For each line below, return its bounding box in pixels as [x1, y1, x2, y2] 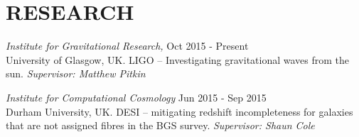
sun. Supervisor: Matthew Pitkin [6, 66, 146, 81]
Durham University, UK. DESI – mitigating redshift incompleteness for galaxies [6, 104, 353, 119]
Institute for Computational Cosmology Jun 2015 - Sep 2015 [6, 89, 267, 104]
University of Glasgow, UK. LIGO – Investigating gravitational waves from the [6, 52, 350, 67]
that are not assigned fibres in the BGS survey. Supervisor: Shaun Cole [6, 118, 315, 133]
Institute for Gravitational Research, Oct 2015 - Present [6, 38, 249, 53]
